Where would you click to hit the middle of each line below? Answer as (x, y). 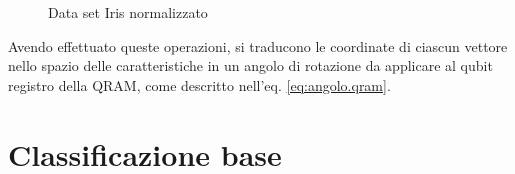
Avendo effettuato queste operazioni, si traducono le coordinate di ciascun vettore (258, 45)
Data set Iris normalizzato (128, 12)
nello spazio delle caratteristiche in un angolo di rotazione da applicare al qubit (250, 65)
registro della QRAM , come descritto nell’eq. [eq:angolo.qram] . (199, 84)
